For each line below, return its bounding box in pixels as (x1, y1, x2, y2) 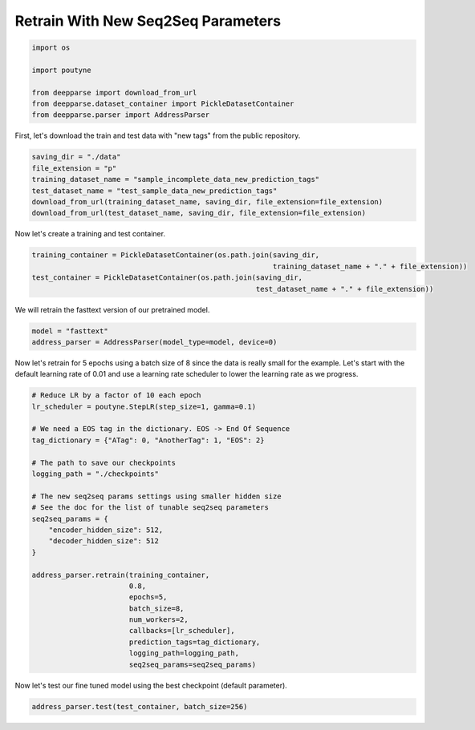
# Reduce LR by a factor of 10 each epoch (31, 391, 201, 400)
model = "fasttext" (31, 326, 108, 336)
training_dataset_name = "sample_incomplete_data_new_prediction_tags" (31, 175, 320, 184)
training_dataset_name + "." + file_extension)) (273, 261, 468, 271)
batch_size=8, (128, 603, 185, 613)
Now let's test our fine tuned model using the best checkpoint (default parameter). (14, 680, 288, 690)
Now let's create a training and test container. (14, 229, 166, 239)
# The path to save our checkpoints (31, 458, 177, 467)
